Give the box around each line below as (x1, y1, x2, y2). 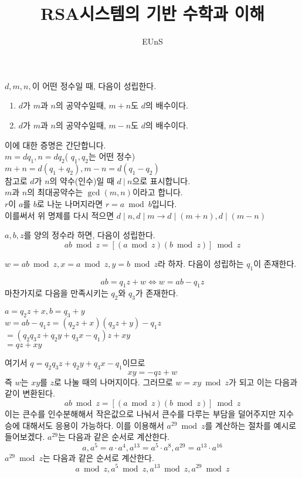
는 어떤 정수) (88, 150, 135, 162)
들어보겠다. (5, 430, 45, 443)
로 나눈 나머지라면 (36, 198, 103, 210)
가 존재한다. (135, 287, 178, 299)
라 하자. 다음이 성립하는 (157, 257, 244, 269)
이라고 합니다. (132, 186, 183, 198)
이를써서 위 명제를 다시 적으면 (5, 209, 114, 221)
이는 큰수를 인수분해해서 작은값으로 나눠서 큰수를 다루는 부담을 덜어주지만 (5, 408, 276, 420)
